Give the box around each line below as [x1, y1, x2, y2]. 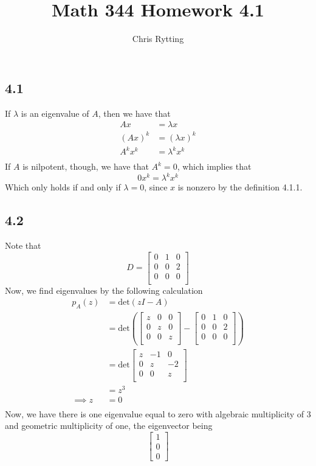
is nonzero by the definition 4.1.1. [177, 181, 303, 193]
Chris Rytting [132, 32, 184, 45]
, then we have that [98, 106, 171, 119]
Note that [5, 239, 41, 252]
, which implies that [177, 160, 252, 173]
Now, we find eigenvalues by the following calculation [5, 283, 203, 296]
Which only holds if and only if [5, 181, 121, 193]
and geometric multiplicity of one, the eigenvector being [5, 419, 213, 432]
